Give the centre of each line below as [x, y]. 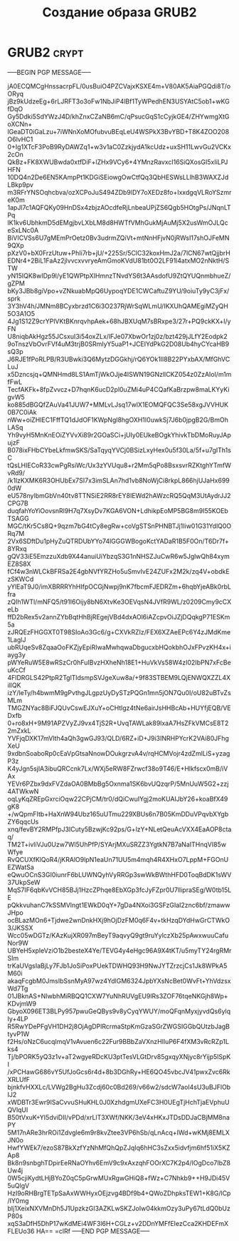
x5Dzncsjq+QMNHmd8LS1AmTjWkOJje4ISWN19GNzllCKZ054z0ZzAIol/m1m [119, 374]
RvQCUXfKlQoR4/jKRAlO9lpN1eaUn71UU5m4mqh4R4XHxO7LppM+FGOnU [118, 859]
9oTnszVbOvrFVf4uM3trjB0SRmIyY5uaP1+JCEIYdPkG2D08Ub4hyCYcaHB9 [118, 344]
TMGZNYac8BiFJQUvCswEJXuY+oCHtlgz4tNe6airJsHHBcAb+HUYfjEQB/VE [119, 708]
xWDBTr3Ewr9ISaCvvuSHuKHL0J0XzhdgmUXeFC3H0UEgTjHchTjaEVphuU [118, 1102]
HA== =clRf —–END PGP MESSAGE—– [93, 1231]
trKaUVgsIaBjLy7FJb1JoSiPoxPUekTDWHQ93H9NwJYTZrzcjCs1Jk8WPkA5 [117, 966]
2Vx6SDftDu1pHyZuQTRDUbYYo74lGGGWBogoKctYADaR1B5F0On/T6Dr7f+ [118, 541]
